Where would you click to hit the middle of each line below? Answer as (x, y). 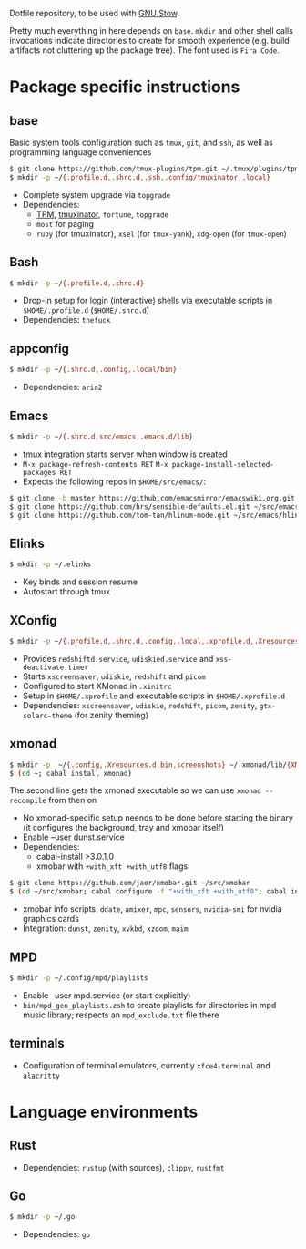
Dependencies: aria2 (62, 387)
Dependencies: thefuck (66, 320)
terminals (37, 1043)
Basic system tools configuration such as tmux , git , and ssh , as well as (141, 142)
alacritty (41, 1076)
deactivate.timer (56, 667)
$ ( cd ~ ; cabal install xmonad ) (71, 773)
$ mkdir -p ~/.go (42, 1217)
